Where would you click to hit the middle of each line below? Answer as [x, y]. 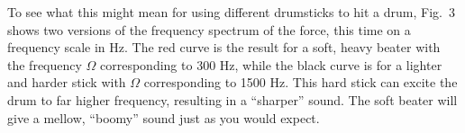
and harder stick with [67, 82]
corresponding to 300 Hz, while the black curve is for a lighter [271, 64]
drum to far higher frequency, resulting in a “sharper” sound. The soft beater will [232, 99]
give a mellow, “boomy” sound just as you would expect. [164, 117]
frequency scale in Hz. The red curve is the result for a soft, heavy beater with [224, 47]
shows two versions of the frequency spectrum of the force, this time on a [209, 29]
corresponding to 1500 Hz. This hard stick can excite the [301, 82]
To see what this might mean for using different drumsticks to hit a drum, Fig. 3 [231, 12]
